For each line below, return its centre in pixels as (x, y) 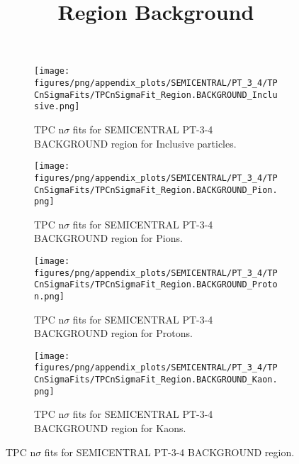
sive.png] (57, 107)
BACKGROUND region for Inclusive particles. (135, 143)
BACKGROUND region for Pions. (108, 238)
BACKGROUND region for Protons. (113, 333)
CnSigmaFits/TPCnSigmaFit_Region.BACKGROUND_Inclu (156, 95)
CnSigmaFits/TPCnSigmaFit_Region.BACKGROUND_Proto (156, 285)
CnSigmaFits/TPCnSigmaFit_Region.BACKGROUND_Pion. (156, 190)
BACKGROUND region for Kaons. (110, 428)
